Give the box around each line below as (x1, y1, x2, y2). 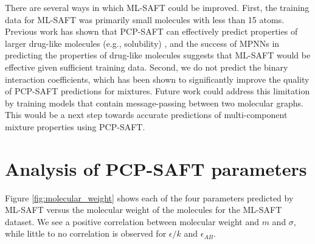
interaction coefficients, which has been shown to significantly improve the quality (5, 72, 310, 85)
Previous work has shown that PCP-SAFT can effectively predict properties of (5, 25, 298, 38)
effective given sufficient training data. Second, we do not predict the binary (5, 60, 288, 73)
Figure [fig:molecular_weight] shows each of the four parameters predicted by (5, 191, 294, 204)
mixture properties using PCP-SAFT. (5, 120, 145, 133)
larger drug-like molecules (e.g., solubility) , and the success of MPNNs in (5, 37, 280, 49)
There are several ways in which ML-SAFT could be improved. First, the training (5, 1, 310, 13)
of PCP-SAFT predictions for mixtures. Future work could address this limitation (5, 85, 310, 97)
